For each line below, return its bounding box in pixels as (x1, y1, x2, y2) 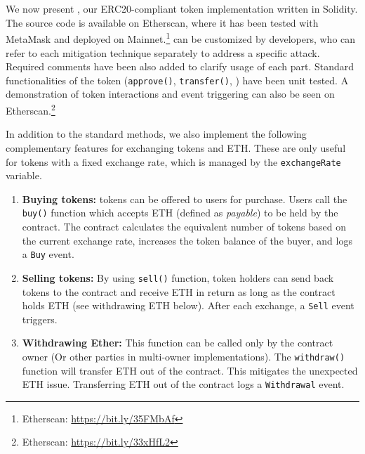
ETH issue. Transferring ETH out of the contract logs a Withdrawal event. (22, 377, 345, 391)
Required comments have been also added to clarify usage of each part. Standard (6, 59, 354, 74)
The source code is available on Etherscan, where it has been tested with (6, 15, 319, 30)
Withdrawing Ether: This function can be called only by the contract (22, 335, 333, 350)
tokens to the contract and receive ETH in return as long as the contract (22, 284, 336, 299)
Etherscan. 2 (6, 101, 55, 117)
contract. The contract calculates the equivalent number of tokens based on (22, 219, 346, 233)
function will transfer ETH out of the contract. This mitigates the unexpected (22, 363, 358, 377)
